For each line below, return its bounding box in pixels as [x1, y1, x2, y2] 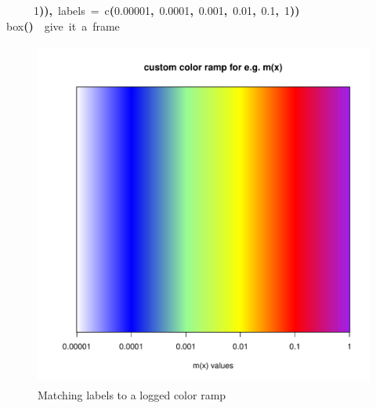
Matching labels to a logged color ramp [38, 386, 226, 403]
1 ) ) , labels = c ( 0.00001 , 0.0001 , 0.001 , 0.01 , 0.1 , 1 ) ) [34, 2, 300, 18]
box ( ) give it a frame [6, 17, 120, 34]
